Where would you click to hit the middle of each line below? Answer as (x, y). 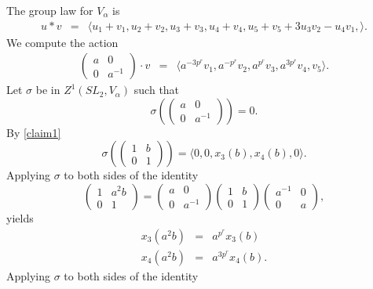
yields (20, 218)
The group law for (50, 10)
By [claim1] (34, 132)
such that (157, 90)
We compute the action (62, 42)
